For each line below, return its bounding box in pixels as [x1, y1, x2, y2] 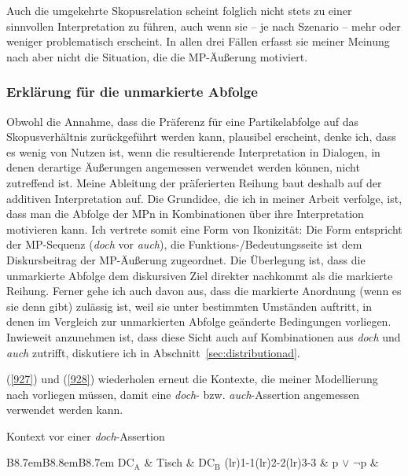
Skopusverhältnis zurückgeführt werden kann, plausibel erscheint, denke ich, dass [6, 128, 396, 145]
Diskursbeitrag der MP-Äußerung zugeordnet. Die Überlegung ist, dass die [6, 251, 366, 268]
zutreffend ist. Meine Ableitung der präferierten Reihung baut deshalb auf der [6, 174, 382, 190]
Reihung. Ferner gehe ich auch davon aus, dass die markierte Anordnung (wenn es [6, 282, 402, 299]
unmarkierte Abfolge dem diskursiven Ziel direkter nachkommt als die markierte [6, 267, 393, 283]
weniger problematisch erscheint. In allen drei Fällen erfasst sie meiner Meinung [6, 33, 390, 50]
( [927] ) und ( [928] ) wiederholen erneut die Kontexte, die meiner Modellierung [6, 371, 378, 387]
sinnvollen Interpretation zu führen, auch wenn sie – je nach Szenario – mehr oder [6, 17, 401, 34]
